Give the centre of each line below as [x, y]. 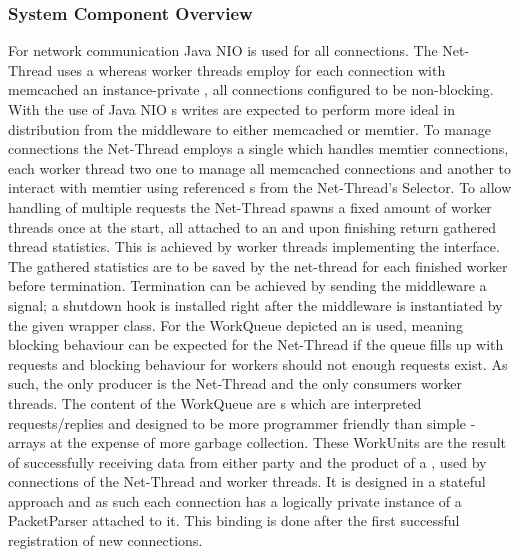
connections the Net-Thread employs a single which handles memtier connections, [258, 148]
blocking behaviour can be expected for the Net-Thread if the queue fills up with [256, 344]
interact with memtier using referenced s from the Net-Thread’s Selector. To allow [260, 187]
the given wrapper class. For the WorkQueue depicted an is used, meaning [235, 324]
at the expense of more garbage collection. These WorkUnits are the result [278, 442]
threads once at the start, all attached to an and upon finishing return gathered [252, 226]
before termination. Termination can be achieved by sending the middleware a [247, 285]
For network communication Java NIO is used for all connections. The [223, 50]
